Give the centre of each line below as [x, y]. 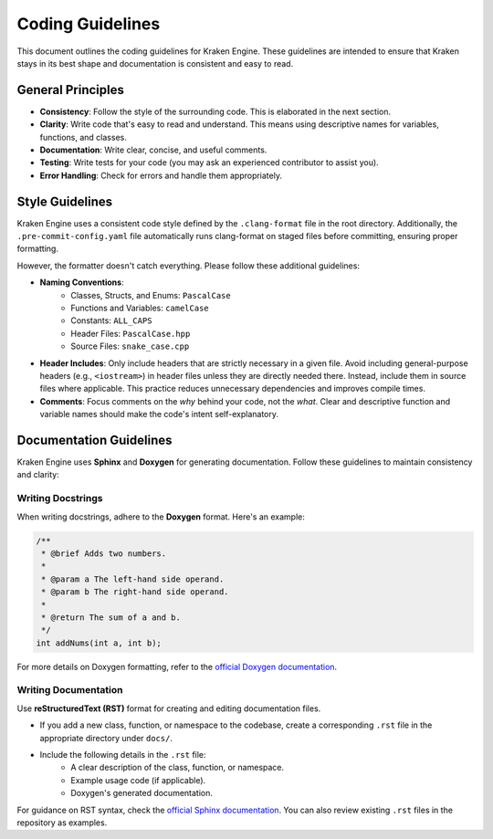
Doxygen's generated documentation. [142, 793]
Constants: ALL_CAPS [111, 320]
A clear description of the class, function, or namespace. [178, 768]
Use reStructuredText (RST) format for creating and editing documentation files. [169, 708]
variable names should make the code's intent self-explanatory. [159, 414]
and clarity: [38, 475]
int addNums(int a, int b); [99, 643]
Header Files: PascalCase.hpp [131, 333]
